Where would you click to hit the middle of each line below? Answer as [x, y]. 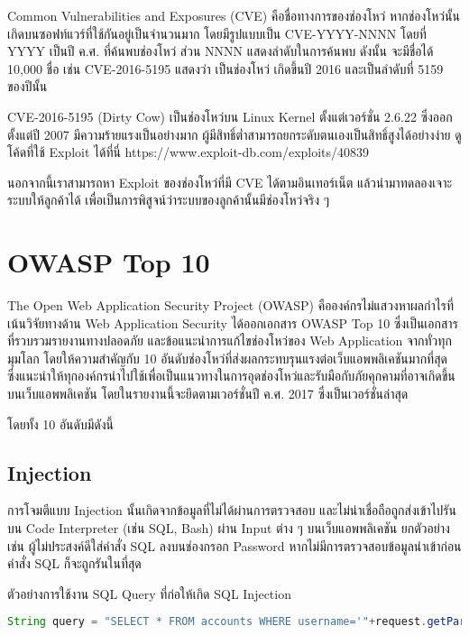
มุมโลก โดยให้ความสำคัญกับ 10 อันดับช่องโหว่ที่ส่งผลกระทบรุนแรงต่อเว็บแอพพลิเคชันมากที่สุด [227, 358]
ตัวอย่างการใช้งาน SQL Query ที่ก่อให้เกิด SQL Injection [149, 593]
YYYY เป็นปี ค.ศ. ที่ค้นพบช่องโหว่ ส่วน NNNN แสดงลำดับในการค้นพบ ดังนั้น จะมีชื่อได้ [221, 51]
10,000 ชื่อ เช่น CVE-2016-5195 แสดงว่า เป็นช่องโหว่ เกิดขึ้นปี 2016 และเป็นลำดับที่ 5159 [225, 68]
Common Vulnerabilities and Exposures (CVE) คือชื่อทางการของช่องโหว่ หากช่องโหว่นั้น [234, 15]
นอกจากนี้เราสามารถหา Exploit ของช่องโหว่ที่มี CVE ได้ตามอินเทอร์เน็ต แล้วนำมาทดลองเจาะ [230, 182]
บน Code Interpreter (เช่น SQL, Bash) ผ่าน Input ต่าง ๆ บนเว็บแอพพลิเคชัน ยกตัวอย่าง [229, 528]
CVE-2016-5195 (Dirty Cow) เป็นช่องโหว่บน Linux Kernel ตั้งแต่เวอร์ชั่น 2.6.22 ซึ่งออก [230, 116]
